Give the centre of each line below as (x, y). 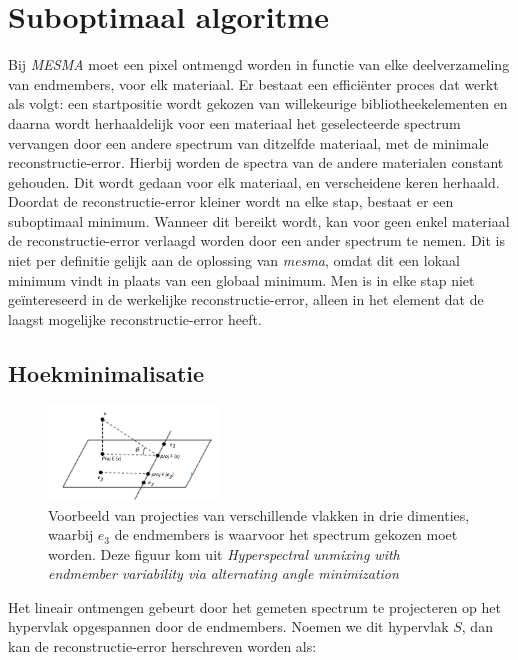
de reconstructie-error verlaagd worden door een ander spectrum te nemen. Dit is (257, 240)
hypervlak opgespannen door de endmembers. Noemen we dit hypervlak (228, 626)
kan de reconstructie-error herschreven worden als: (162, 646)
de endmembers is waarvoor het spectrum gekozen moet (286, 534)
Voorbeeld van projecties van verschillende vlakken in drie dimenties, (259, 514)
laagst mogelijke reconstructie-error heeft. (135, 318)
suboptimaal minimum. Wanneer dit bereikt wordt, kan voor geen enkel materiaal (259, 220)
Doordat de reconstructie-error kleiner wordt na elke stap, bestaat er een (231, 201)
